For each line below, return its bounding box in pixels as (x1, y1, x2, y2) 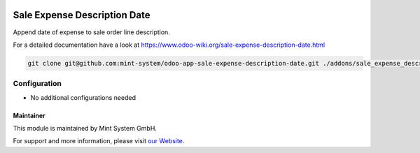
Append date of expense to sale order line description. (13, 28, 171, 36)
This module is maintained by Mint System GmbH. (13, 124, 157, 133)
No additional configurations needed (30, 93, 136, 101)
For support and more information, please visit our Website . (13, 137, 185, 145)
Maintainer (13, 111, 45, 119)
